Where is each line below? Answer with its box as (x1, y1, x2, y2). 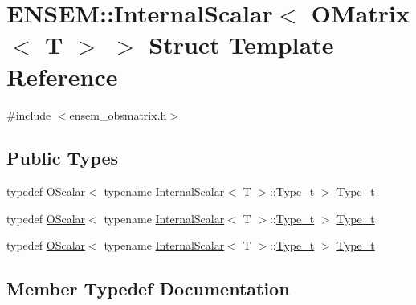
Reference (6, 59, 118, 92)
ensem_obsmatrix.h (69, 106, 167, 123)
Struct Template (149, 28, 334, 61)
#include (6, 106, 51, 123)
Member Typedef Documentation (6, 276, 290, 301)
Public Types (6, 145, 119, 170)
